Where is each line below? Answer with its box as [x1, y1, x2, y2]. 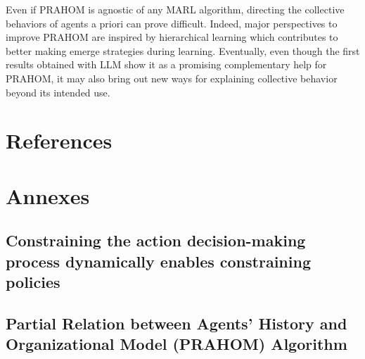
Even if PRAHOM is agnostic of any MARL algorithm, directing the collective [6, 2, 345, 16]
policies [6, 271, 60, 293]
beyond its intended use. [6, 84, 110, 99]
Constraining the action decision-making [6, 229, 306, 251]
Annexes [6, 181, 90, 210]
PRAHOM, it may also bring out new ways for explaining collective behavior [6, 70, 338, 85]
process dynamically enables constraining [6, 250, 311, 272]
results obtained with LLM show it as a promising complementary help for [6, 57, 327, 72]
